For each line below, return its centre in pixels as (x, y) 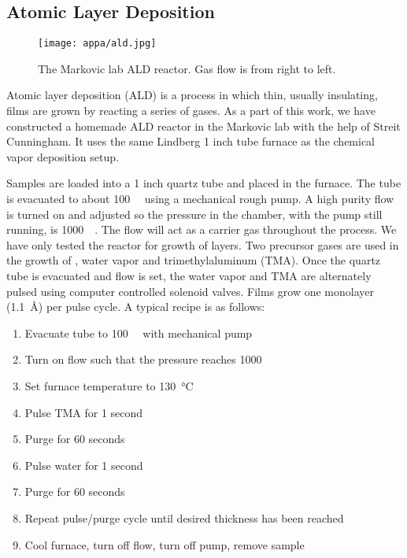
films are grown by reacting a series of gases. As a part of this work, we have (191, 111)
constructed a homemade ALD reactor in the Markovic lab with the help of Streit (203, 126)
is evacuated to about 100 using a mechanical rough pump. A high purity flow (200, 199)
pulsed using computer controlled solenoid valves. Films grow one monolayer (190, 291)
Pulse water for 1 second (84, 465)
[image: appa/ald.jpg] (97, 44)
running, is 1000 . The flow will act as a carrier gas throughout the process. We (202, 229)
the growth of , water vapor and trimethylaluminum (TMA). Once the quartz (194, 260)
